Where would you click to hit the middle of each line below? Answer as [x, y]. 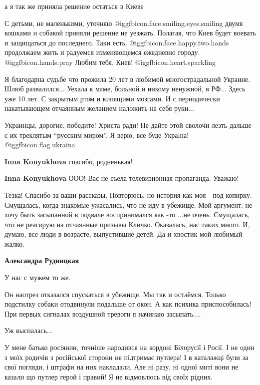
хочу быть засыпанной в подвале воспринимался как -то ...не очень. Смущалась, [127, 214]
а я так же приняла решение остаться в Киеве [74, 6]
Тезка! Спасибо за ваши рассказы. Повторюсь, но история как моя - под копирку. [128, 194]
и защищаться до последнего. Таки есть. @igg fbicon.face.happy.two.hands [117, 42]
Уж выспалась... [29, 330]
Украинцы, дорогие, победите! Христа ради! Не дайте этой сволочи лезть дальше [128, 125]
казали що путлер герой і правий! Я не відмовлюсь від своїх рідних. [109, 376]
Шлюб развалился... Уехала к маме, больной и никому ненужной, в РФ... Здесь [125, 89]
